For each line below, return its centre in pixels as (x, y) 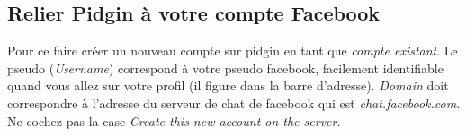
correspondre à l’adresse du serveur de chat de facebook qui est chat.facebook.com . (234, 102)
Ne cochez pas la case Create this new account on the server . (174, 120)
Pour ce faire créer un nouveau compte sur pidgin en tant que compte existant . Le (233, 51)
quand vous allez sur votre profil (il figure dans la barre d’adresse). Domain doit (228, 85)
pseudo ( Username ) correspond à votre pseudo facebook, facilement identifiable (225, 68)
